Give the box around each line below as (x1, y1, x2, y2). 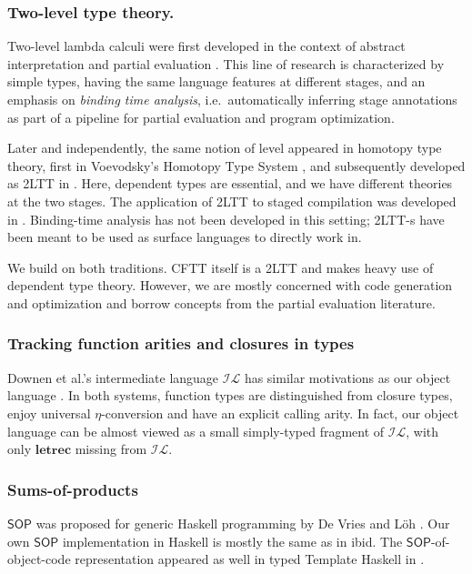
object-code (7, 549, 71, 569)
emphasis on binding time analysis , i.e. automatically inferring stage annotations (7, 90, 457, 108)
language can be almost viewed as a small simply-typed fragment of (7, 421, 385, 440)
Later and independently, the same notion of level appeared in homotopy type (7, 138, 442, 157)
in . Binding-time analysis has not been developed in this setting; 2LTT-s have (7, 209, 445, 228)
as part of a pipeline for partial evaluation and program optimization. (7, 107, 395, 126)
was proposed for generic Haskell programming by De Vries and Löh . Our (35, 513, 450, 532)
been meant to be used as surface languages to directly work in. (7, 227, 362, 247)
